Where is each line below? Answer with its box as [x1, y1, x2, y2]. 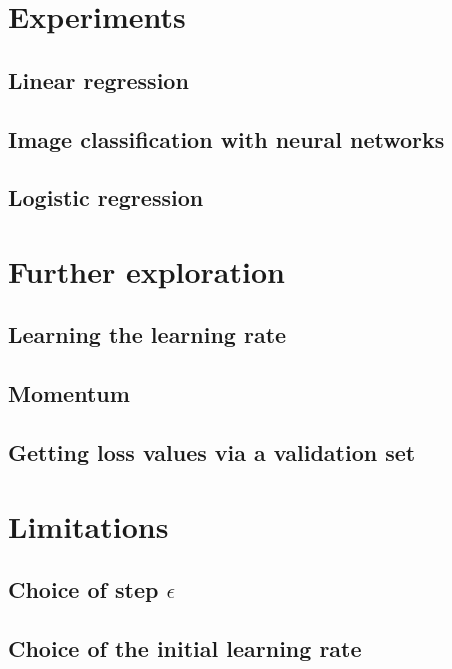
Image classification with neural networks [8, 123, 445, 154]
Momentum [8, 378, 130, 409]
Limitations [8, 505, 169, 546]
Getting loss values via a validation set [8, 437, 416, 468]
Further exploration [8, 250, 285, 291]
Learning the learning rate [8, 319, 287, 350]
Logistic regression [8, 182, 204, 213]
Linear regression [8, 64, 189, 95]
